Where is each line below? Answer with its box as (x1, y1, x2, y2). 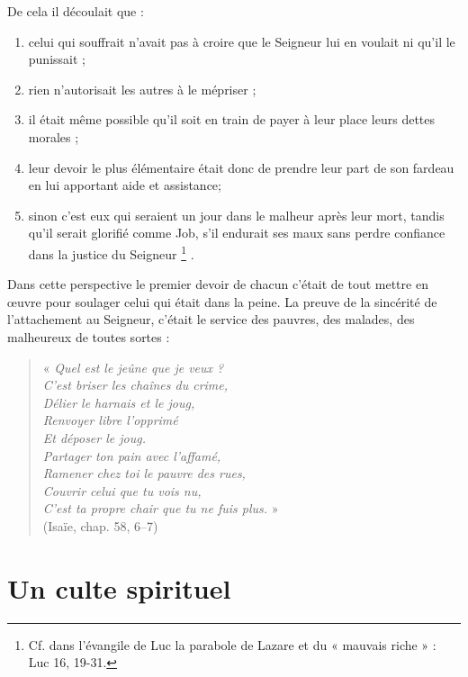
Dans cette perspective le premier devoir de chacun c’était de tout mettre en (7, 275, 428, 293)
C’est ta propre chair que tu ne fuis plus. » (42, 499, 279, 518)
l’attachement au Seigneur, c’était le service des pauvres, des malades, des (7, 310, 415, 329)
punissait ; (28, 50, 85, 68)
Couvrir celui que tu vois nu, (42, 481, 202, 500)
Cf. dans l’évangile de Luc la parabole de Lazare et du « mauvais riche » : (28, 635, 436, 654)
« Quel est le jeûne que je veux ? (42, 357, 224, 376)
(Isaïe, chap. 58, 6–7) (42, 516, 158, 535)
